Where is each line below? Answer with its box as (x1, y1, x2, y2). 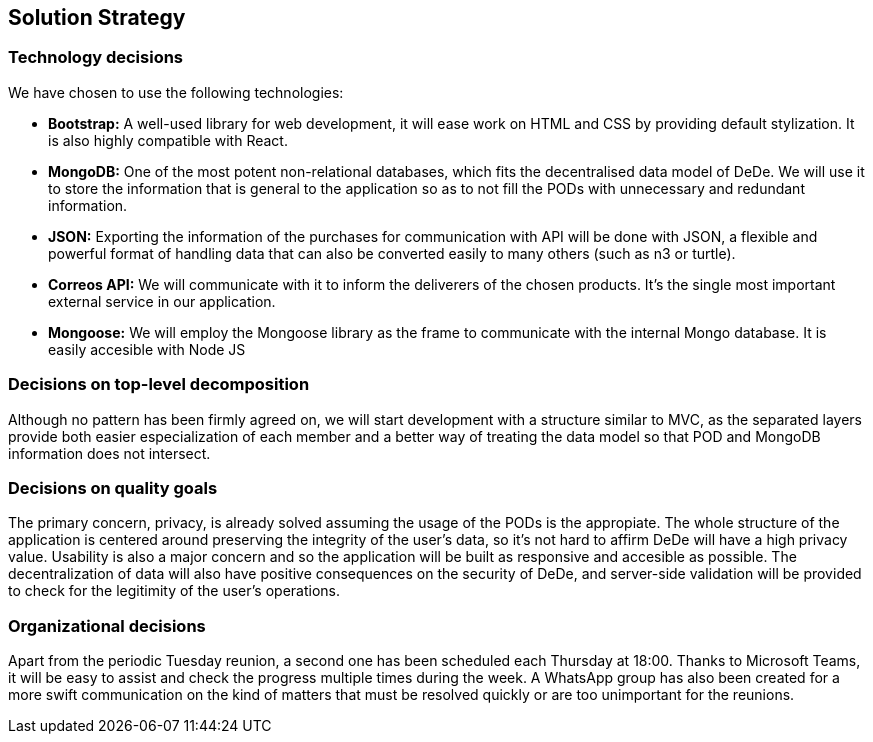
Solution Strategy (8, 5, 186, 30)
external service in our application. (48, 292, 276, 310)
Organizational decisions (8, 615, 206, 636)
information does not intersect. (8, 444, 211, 462)
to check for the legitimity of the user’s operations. (8, 582, 340, 600)
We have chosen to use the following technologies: (8, 83, 344, 101)
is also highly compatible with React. (48, 131, 288, 149)
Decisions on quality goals (8, 477, 218, 498)
